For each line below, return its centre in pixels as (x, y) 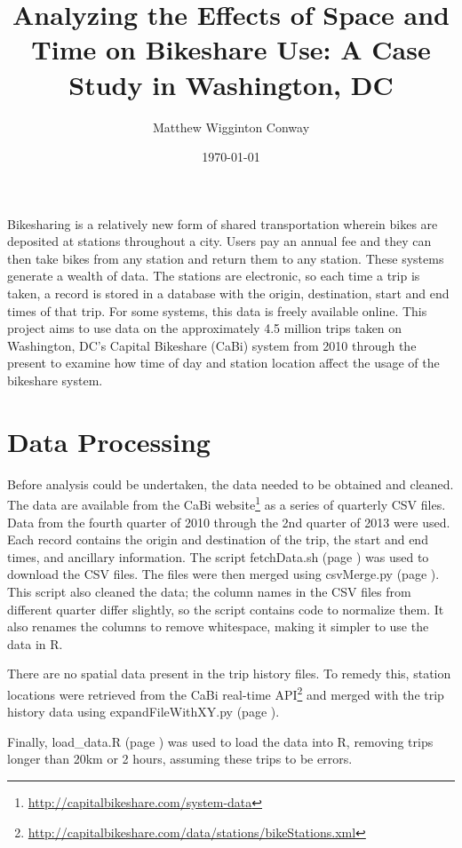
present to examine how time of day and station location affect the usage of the (223, 363)
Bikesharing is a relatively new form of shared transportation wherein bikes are (223, 223)
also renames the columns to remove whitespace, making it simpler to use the (218, 626)
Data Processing (109, 441)
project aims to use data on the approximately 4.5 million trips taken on (205, 328)
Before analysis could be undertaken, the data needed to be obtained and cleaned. (231, 483)
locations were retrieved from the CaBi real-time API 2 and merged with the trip (226, 693)
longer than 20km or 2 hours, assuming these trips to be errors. (180, 759)
